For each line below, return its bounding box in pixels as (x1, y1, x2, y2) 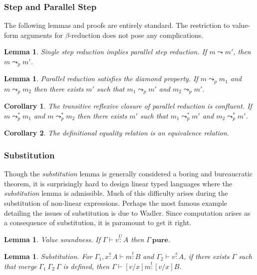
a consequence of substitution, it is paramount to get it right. (4, 217, 192, 228)
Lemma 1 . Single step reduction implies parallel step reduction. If (4, 46, 207, 57)
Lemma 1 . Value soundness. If (4, 234, 100, 244)
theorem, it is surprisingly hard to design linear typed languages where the (4, 178, 233, 188)
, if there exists (184, 251, 230, 261)
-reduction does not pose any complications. (69, 29, 204, 40)
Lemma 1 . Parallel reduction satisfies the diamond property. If (4, 73, 198, 84)
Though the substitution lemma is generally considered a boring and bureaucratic (4, 168, 253, 179)
